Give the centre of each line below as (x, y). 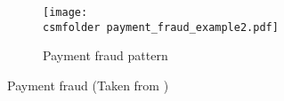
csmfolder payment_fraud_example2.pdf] (161, 27)
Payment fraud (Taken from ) (88, 85)
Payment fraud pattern (105, 55)
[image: (65, 12)
